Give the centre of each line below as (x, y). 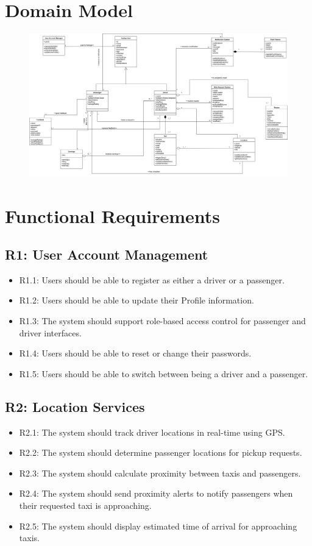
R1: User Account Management (107, 254)
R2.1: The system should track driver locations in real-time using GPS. (152, 432)
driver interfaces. (50, 332)
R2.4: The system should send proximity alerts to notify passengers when (156, 493)
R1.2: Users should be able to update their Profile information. (136, 300)
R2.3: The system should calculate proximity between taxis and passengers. (160, 473)
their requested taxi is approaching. (85, 505)
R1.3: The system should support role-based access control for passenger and (162, 321)
